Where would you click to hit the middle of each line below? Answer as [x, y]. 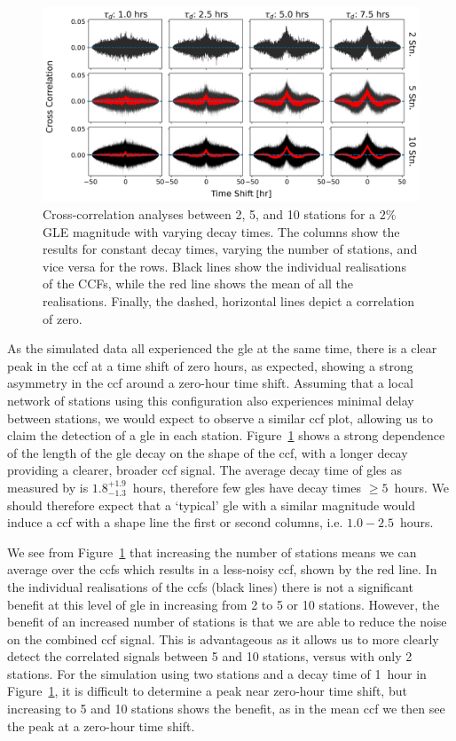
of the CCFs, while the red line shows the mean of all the [198, 284]
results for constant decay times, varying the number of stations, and [230, 249]
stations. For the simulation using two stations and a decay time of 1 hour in [217, 673]
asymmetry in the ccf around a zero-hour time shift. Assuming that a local [210, 383]
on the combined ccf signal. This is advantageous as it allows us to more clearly [223, 639]
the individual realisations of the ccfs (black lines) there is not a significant [210, 586]
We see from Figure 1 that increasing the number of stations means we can [212, 552]
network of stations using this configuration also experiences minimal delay [211, 400]
